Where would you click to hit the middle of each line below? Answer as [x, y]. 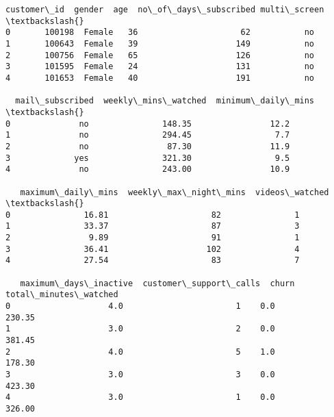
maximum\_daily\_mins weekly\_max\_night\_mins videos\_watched [175, 192]
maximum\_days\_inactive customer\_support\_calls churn [157, 283]
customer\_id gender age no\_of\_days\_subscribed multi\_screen [165, 10]
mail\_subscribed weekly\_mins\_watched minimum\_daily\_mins [165, 101]
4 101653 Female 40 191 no [160, 78]
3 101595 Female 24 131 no [160, 67]
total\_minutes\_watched [62, 295]
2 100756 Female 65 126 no [160, 55]
